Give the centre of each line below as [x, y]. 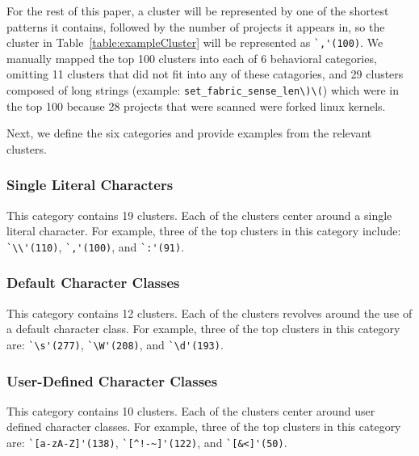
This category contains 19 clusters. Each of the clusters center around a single [199, 215]
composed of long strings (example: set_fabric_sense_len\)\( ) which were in [203, 90]
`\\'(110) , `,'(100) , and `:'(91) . [96, 246]
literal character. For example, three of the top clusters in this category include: [204, 231]
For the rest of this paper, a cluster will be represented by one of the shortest [198, 11]
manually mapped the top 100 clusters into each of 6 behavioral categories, [192, 58]
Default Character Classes [93, 283]
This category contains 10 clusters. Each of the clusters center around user [191, 410]
